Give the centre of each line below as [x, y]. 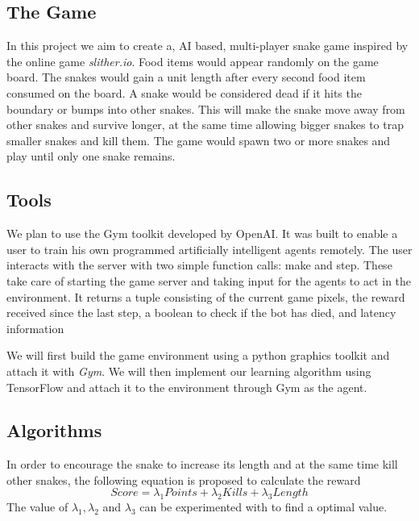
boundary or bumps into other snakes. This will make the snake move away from [206, 108]
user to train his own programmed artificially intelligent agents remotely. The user [209, 249]
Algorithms [54, 430]
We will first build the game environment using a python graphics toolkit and [198, 355]
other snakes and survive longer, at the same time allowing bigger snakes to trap [205, 125]
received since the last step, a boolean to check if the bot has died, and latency [201, 313]
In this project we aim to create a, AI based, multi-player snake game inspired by [207, 46]
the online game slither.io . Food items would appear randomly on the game [193, 61]
